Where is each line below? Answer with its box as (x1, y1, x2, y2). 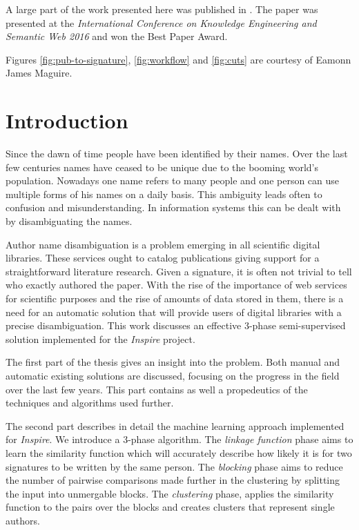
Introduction (6, 106, 128, 135)
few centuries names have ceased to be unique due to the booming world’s (6, 159, 319, 174)
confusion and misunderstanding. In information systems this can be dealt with (6, 200, 341, 215)
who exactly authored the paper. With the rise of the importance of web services (6, 277, 347, 292)
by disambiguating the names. (6, 214, 133, 228)
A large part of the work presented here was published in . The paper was (6, 2, 318, 16)
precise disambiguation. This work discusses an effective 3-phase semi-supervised (6, 318, 346, 333)
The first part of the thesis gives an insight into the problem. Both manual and (6, 355, 340, 369)
